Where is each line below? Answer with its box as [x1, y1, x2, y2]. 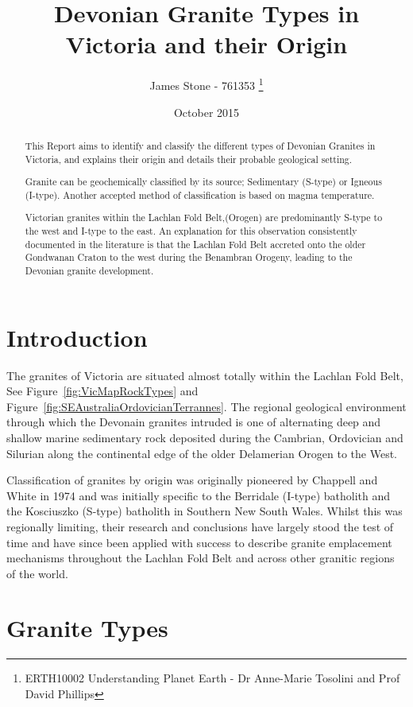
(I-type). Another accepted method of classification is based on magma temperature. [25, 188, 375, 201]
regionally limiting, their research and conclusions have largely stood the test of [6, 518, 394, 534]
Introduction [6, 320, 148, 353]
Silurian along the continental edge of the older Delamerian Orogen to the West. [6, 445, 397, 461]
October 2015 [173, 103, 240, 120]
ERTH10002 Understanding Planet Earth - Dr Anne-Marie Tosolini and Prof [25, 670, 400, 686]
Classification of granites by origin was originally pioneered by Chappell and [6, 472, 378, 488]
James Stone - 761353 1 [149, 75, 264, 93]
